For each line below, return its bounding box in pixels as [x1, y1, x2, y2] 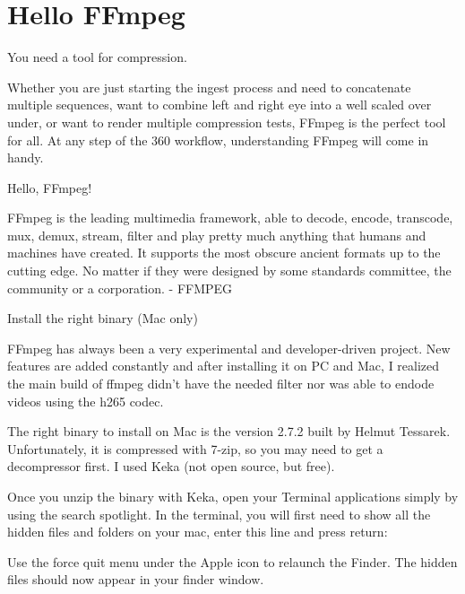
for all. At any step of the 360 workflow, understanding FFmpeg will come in [7, 130, 429, 149]
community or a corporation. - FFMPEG [7, 278, 233, 297]
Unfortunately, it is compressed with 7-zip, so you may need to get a [7, 439, 383, 458]
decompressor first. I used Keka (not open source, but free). [7, 457, 335, 476]
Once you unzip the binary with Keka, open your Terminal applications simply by [7, 487, 459, 505]
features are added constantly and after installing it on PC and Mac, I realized [7, 356, 440, 375]
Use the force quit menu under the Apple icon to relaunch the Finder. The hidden [7, 552, 458, 571]
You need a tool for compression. [7, 48, 187, 66]
